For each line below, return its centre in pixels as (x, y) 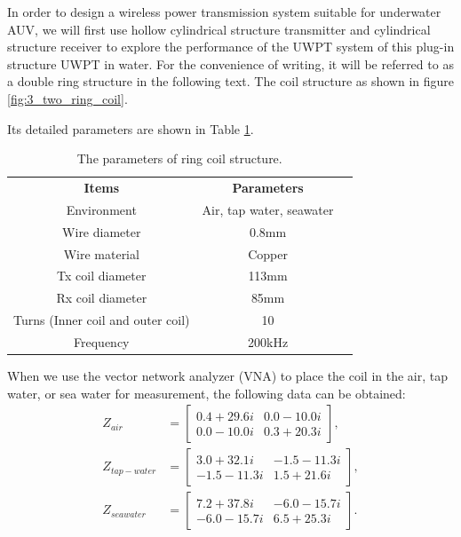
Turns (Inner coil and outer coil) (102, 320)
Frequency (102, 341)
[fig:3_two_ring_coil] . (68, 98)
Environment (101, 209)
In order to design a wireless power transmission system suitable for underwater (224, 12)
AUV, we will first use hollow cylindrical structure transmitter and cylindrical (219, 29)
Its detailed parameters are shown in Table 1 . (131, 128)
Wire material (101, 253)
